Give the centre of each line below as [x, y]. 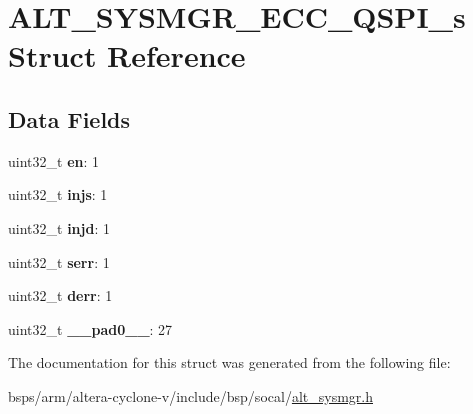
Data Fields [69, 118]
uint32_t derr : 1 [60, 295]
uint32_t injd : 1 [59, 227]
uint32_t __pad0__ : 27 [90, 328]
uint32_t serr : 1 [59, 261]
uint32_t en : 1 [54, 160]
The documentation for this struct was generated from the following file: [229, 362]
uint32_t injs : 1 [58, 194]
